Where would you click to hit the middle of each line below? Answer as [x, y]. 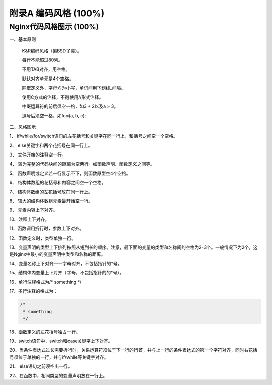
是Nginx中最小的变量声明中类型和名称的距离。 [57, 254]
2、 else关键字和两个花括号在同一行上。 [51, 145]
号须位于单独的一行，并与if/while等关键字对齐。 [59, 357]
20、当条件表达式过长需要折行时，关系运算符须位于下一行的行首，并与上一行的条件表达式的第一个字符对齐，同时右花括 [133, 350]
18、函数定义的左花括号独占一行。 [45, 332]
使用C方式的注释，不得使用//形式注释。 [63, 97]
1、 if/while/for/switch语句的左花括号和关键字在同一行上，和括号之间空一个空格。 [94, 136]
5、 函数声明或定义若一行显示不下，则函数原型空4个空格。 [70, 173]
